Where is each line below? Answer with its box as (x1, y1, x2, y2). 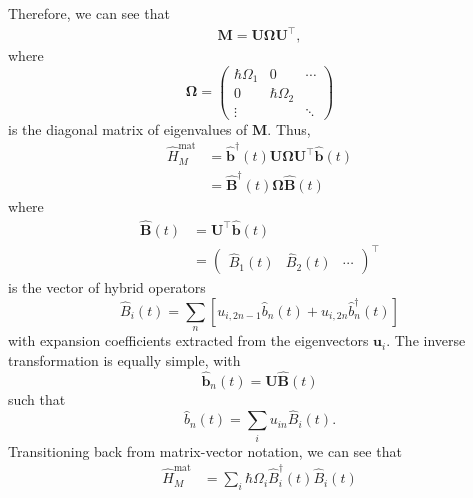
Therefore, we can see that (8, 3, 170, 23)
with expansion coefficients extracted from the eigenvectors (8, 330, 369, 351)
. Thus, (267, 118, 311, 139)
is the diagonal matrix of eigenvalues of (8, 118, 248, 139)
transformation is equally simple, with (8, 349, 241, 370)
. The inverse (386, 330, 466, 351)
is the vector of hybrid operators (8, 277, 206, 298)
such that (8, 388, 66, 409)
